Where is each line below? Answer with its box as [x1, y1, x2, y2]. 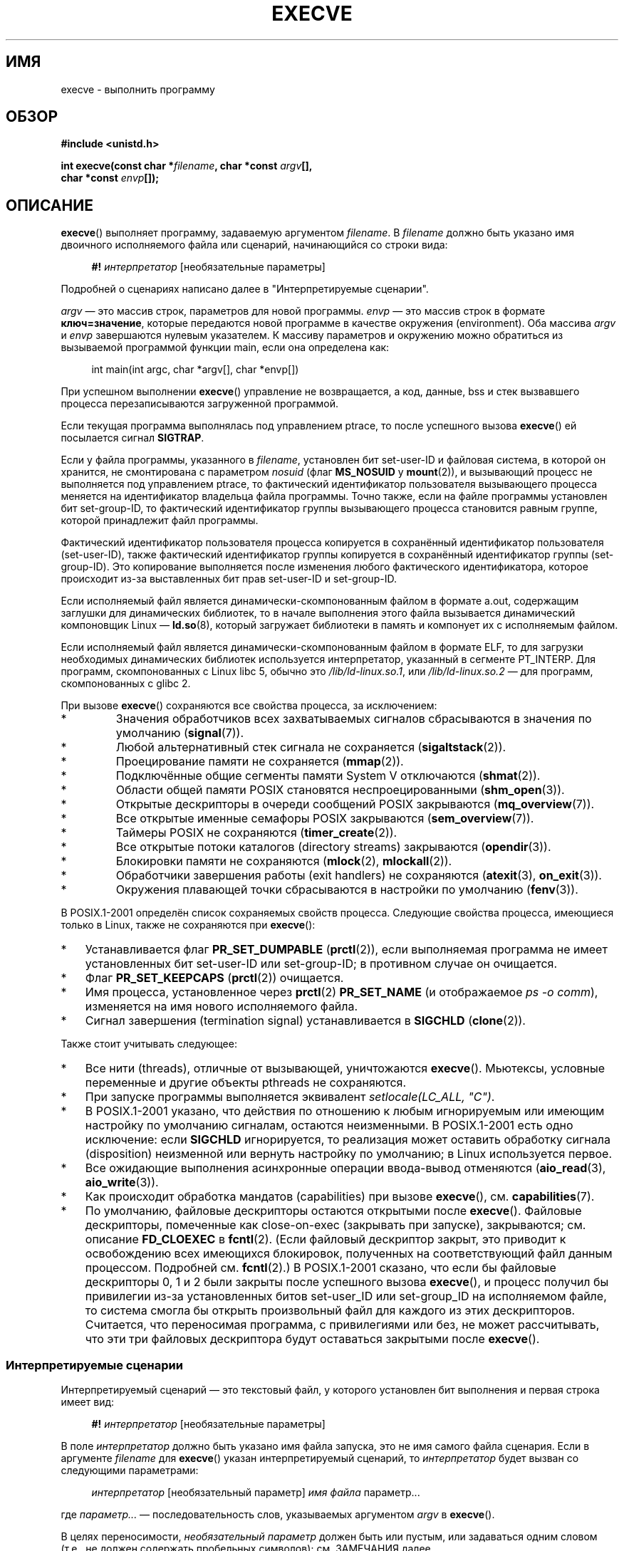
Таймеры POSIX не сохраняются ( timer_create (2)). [115, 825, 397, 840]
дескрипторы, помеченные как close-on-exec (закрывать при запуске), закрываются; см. [85, 1218, 586, 1233]
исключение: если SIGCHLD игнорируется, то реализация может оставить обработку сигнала [85, 1132, 610, 1147]
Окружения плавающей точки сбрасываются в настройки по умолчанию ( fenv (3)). [115, 882, 578, 897]
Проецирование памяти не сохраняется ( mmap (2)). [115, 754, 404, 769]
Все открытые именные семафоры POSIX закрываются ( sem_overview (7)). [115, 811, 534, 826]
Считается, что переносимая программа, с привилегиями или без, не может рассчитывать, [85, 1317, 600, 1332]
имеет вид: [61, 1396, 115, 1409]
